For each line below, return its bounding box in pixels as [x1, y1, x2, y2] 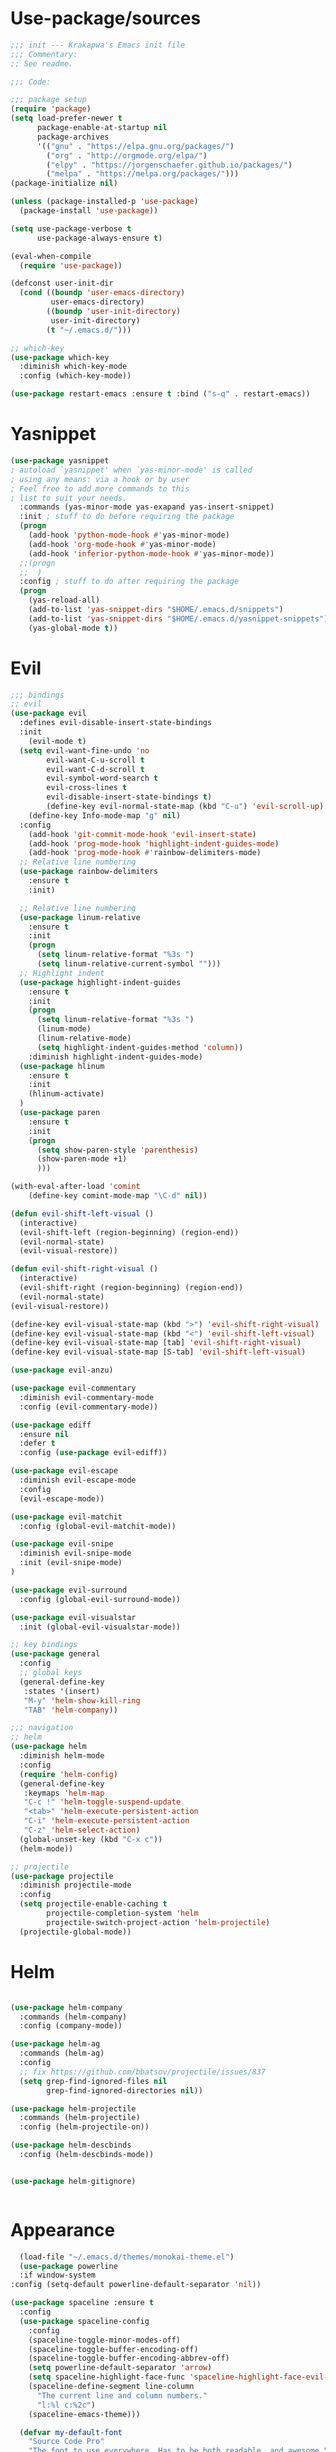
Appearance [10, 2218, 116, 2241]
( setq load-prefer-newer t [10, 113, 123, 124]
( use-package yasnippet [10, 456, 110, 466]
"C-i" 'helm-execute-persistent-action [23, 1816, 190, 1826]
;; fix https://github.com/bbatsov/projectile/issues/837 [19, 2067, 267, 2077]
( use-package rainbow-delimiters [19, 867, 159, 877]
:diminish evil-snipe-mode [19, 1548, 132, 1559]
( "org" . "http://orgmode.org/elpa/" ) [46, 150, 208, 161]
